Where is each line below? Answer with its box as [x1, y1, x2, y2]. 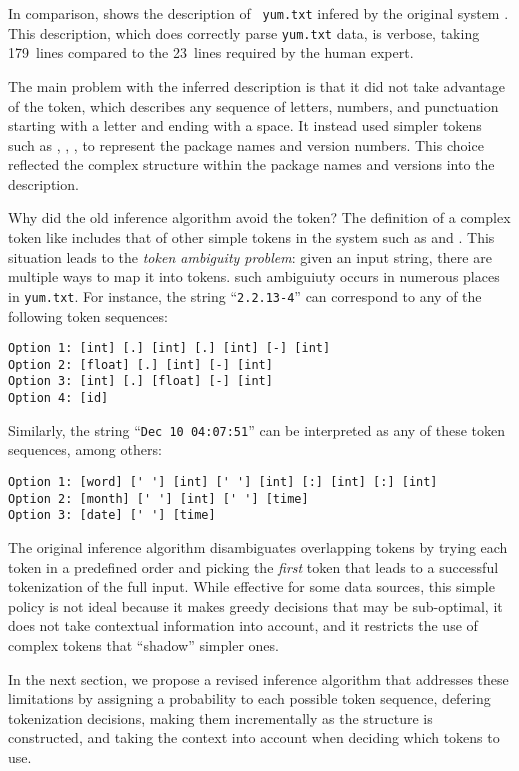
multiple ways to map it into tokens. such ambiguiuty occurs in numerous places [8, 266, 500, 287]
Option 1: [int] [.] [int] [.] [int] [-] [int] [8, 341, 331, 356]
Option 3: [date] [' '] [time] [8, 508, 216, 523]
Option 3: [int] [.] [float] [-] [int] [8, 374, 273, 389]
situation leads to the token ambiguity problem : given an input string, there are [8, 246, 492, 267]
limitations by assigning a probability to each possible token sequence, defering [8, 688, 491, 709]
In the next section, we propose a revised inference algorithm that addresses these [8, 668, 509, 689]
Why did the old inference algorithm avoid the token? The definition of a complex [8, 207, 511, 228]
